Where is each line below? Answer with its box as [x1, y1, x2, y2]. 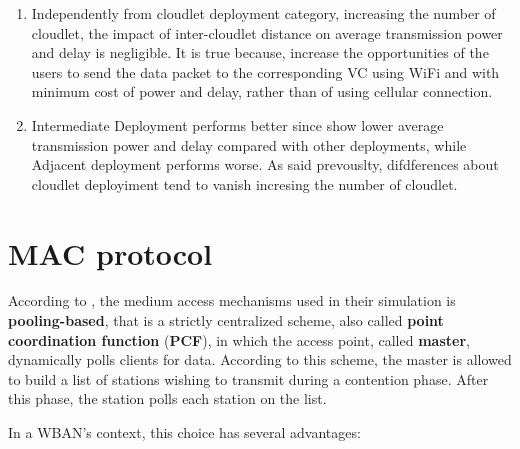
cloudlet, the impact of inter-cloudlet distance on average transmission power [31, 22, 503, 43]
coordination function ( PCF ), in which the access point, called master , [8, 329, 470, 350]
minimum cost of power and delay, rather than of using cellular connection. [31, 81, 493, 102]
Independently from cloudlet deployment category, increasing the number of [31, 3, 496, 23]
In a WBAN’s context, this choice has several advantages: [8, 422, 361, 443]
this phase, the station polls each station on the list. [8, 388, 327, 409]
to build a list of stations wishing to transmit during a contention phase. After [8, 368, 489, 389]
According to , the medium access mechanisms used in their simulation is [8, 290, 456, 311]
